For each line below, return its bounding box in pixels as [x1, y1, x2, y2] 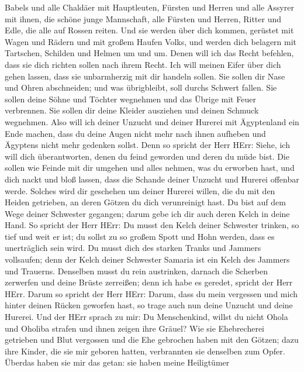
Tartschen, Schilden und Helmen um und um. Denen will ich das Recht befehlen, [5, 47, 294, 59]
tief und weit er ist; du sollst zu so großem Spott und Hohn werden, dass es [5, 230, 275, 242]
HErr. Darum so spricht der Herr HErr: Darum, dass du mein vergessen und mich [5, 287, 298, 299]
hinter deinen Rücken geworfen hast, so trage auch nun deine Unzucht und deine [5, 299, 293, 311]
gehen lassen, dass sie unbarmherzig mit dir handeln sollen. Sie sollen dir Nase [5, 70, 285, 82]
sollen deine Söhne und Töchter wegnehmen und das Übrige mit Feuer [5, 92, 256, 105]
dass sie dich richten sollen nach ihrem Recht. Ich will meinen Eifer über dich [5, 58, 281, 70]
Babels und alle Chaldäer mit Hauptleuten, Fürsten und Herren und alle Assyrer [5, 1, 294, 13]
